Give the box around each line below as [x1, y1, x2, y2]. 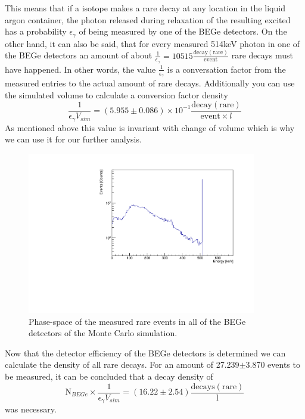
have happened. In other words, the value [5, 63, 156, 75]
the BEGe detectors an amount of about [5, 49, 152, 61]
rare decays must [231, 49, 293, 61]
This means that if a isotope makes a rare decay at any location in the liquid [5, 2, 285, 14]
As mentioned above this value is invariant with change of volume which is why [5, 121, 295, 134]
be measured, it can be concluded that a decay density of [5, 370, 213, 382]
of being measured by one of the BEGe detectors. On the [79, 25, 287, 38]
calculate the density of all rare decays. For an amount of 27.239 [5, 358, 239, 371]
